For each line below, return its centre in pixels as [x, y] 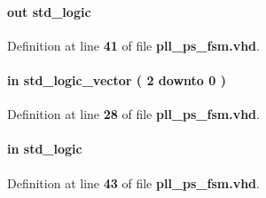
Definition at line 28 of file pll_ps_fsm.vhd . [133, 114]
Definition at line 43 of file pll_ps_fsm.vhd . [133, 182]
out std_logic [49, 11]
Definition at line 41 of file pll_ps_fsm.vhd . [133, 45]
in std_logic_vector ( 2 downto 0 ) [117, 79]
